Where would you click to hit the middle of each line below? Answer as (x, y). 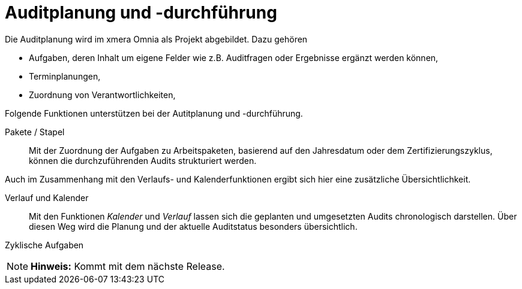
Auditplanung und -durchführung (141, 13)
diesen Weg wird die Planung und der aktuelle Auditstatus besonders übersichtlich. (193, 226)
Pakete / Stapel (35, 132)
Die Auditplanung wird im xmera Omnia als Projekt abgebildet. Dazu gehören (156, 39)
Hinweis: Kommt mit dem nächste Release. (128, 266)
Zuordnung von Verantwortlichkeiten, (102, 95)
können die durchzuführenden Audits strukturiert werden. (143, 160)
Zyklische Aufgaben (44, 245)
